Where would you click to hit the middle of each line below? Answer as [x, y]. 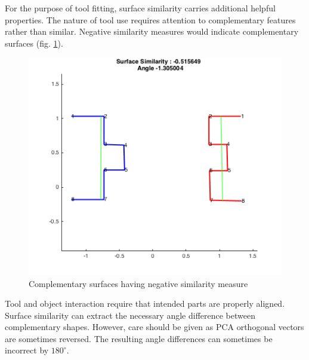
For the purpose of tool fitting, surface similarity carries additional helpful [140, 8]
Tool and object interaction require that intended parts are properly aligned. [145, 303]
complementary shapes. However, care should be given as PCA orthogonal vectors [154, 327]
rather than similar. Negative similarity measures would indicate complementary [152, 31]
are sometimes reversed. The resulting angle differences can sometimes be [139, 338]
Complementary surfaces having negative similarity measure [138, 283]
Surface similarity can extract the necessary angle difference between [130, 315]
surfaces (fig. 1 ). [34, 43]
